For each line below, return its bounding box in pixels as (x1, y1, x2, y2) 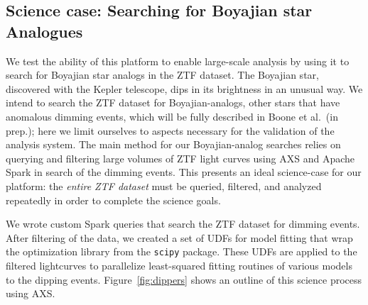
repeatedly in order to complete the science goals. (6, 192, 221, 207)
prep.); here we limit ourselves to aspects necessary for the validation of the (6, 123, 335, 138)
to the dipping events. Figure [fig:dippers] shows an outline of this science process (6, 272, 362, 287)
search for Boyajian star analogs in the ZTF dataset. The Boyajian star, (6, 67, 319, 82)
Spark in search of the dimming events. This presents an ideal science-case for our (6, 165, 362, 179)
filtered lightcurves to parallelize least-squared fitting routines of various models (6, 257, 352, 272)
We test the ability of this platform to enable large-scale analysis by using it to (6, 53, 350, 68)
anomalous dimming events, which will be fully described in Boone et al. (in (6, 109, 338, 123)
